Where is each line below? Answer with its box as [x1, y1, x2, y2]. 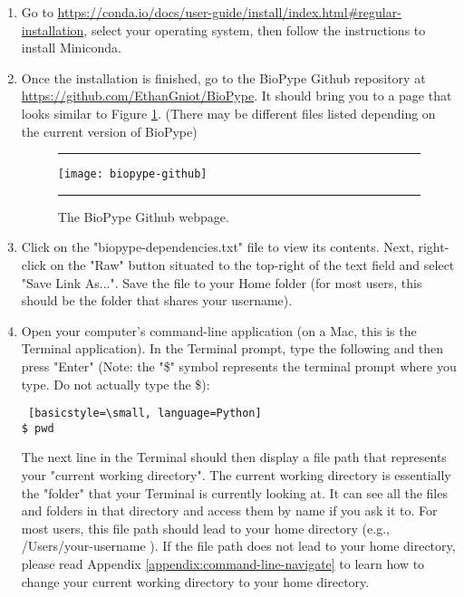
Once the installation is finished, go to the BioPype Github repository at [21, 68, 426, 87]
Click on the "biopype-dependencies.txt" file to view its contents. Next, [21, 237, 414, 256]
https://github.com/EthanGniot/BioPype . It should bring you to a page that [21, 86, 452, 105]
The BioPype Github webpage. [57, 207, 229, 226]
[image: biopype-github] [57, 168, 208, 181]
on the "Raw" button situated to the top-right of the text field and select [50, 255, 455, 274]
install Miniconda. [21, 38, 121, 57]
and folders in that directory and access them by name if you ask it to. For [21, 501, 438, 520]
